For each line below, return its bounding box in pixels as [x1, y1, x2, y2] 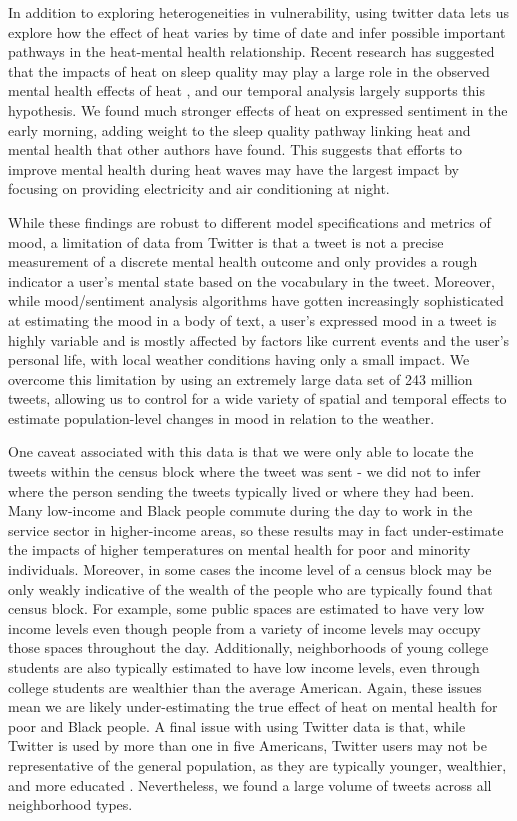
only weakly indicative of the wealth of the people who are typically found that [8, 578, 493, 599]
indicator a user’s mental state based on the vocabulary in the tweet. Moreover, [8, 270, 495, 291]
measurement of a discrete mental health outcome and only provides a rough [8, 251, 478, 272]
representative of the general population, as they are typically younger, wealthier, [8, 754, 507, 775]
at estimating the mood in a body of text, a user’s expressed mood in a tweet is [8, 309, 497, 330]
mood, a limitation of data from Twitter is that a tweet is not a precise [8, 231, 444, 252]
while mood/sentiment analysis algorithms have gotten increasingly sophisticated [8, 290, 504, 311]
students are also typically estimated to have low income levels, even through [8, 657, 480, 677]
